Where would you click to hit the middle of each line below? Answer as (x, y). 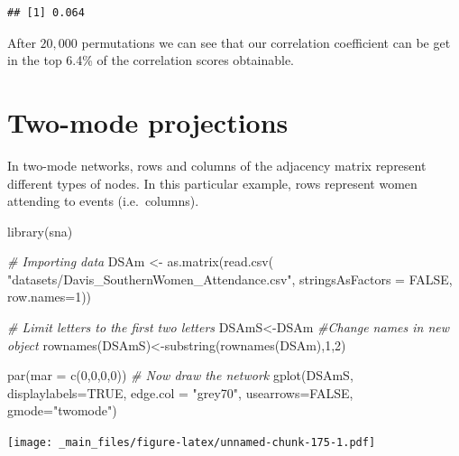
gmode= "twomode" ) (62, 410)
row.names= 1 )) (50, 297)
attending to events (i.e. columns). (103, 201)
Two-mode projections (148, 121)
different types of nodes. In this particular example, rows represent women (212, 183)
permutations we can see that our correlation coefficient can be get (266, 42)
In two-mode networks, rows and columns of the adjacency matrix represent (217, 165)
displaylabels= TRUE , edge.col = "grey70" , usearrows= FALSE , (180, 392)
